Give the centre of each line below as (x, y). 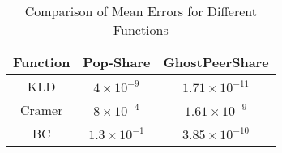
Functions (141, 30)
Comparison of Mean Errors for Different (141, 11)
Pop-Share (117, 62)
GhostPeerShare (216, 62)
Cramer (41, 110)
